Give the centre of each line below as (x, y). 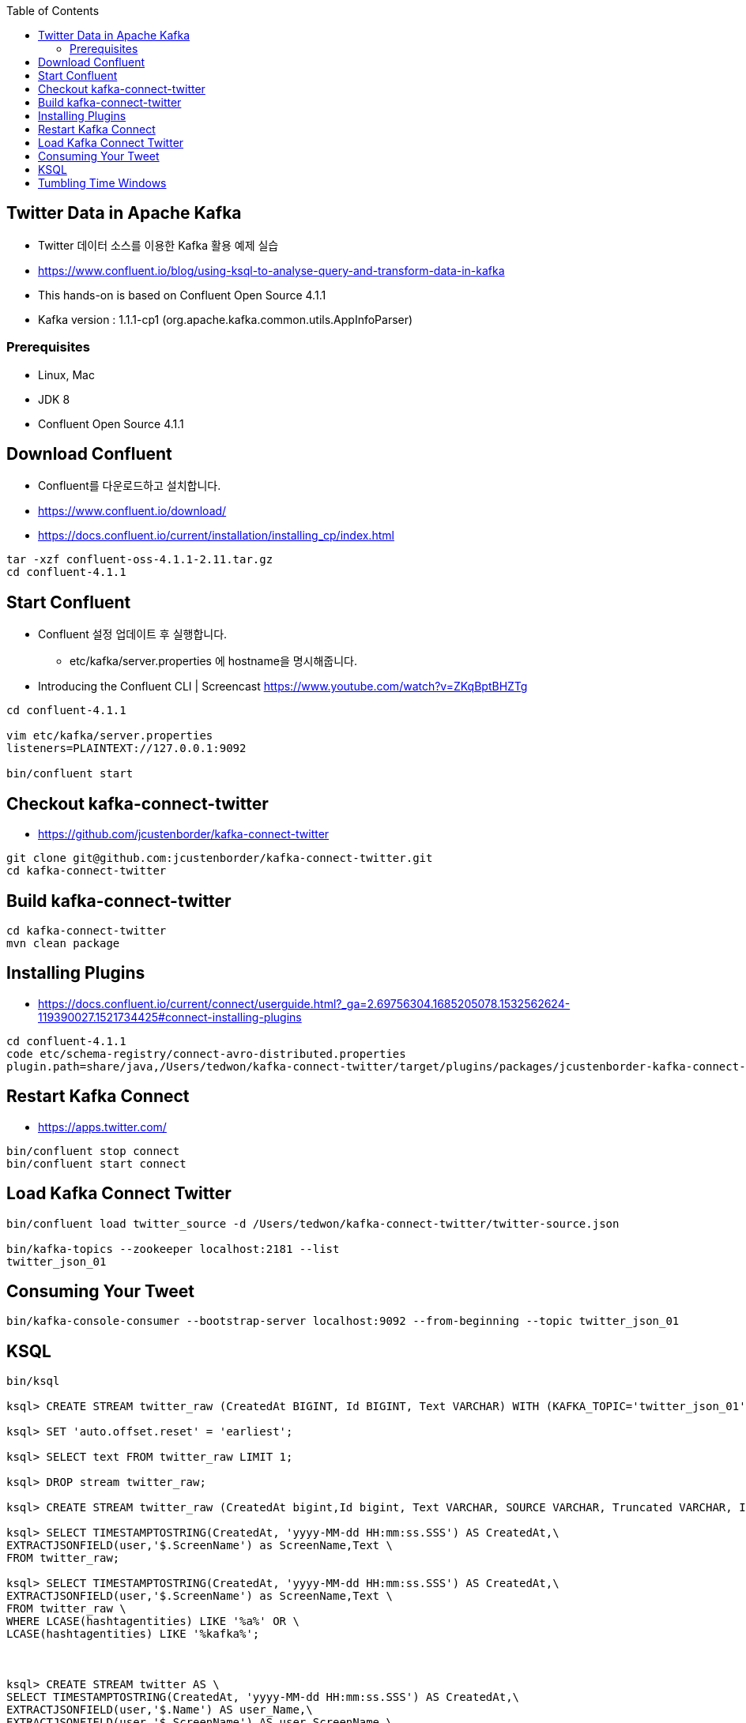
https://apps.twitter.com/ (102, 1127)
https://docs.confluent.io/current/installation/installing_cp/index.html (216, 536)
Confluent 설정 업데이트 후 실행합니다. (133, 634)
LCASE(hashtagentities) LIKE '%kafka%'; (133, 1634)
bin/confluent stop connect (93, 1151)
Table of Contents (53, 11)
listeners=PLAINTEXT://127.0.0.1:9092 (126, 749)
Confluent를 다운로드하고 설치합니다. (130, 486)
